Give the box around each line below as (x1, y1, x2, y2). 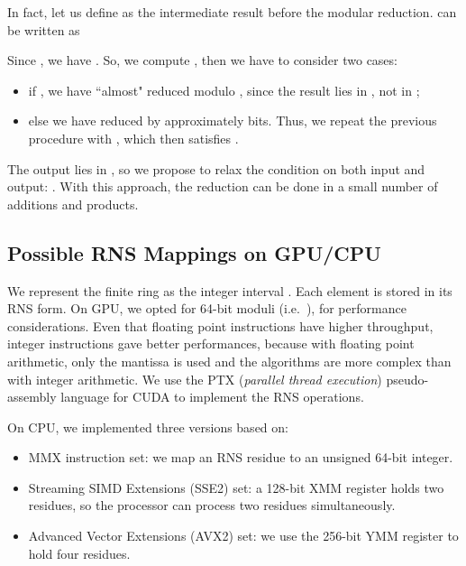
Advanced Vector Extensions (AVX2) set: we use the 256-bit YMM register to (28, 526, 459, 545)
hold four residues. (28, 543, 131, 562)
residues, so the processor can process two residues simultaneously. (28, 496, 396, 515)
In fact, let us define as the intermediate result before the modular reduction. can (7, 3, 457, 21)
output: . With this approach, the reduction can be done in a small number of (7, 177, 438, 196)
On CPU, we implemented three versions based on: (7, 417, 288, 436)
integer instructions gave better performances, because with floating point (7, 334, 415, 353)
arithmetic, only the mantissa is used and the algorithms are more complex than (7, 351, 452, 370)
